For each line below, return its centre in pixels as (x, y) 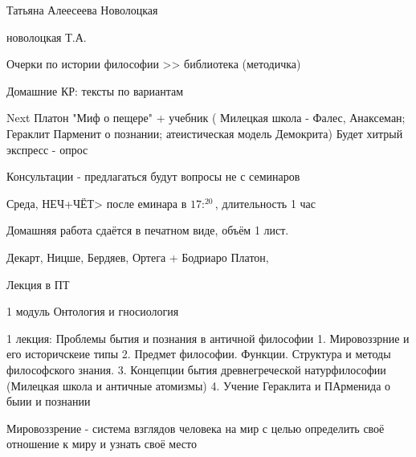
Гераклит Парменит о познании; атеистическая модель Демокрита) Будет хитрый (205, 133)
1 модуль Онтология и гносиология (93, 311)
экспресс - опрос (47, 149)
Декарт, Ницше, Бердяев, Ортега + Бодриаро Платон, (138, 257)
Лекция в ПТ (38, 284)
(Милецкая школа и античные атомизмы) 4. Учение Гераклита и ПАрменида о (199, 385)
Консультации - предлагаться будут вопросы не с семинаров (153, 176)
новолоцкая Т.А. (47, 37)
